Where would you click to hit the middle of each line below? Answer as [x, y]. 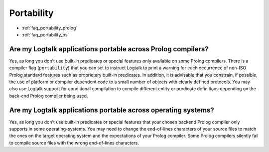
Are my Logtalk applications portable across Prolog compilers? [109, 49]
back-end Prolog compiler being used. [49, 96]
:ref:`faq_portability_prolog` [50, 28]
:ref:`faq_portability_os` [45, 34]
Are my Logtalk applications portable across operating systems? [112, 110]
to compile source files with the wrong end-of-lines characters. [74, 143]
